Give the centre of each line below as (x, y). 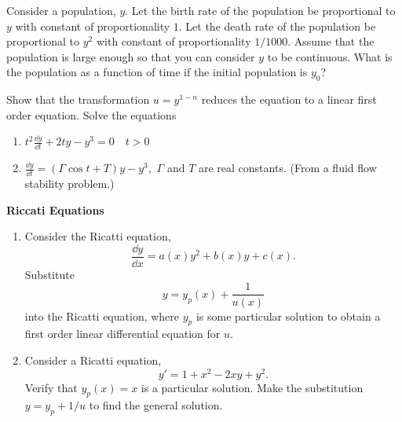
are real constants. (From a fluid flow (287, 168)
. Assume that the (331, 41)
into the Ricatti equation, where (102, 316)
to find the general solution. (156, 405)
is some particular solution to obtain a (288, 316)
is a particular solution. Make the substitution (252, 387)
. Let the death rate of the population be (277, 26)
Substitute (49, 274)
